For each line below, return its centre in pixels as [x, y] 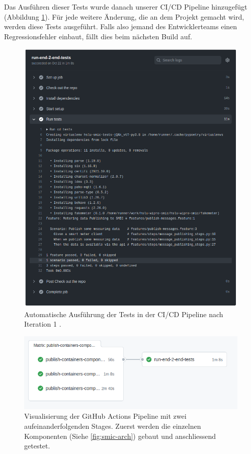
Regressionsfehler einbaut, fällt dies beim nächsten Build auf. [98, 36]
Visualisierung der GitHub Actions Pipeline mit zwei [105, 416]
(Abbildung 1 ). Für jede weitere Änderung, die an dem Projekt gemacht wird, [124, 16]
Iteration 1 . [43, 324]
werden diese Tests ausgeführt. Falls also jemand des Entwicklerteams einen [121, 26]
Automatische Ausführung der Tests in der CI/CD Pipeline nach [124, 314]
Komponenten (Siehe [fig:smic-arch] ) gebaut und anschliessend [120, 436]
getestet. [37, 446]
